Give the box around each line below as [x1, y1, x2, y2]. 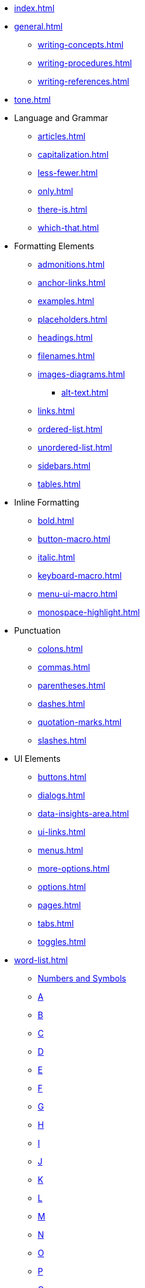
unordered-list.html [38, 442, 113, 452]
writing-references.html [38, 76, 130, 86]
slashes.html [38, 735, 87, 745]
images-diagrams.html [38, 369, 125, 379]
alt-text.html [61, 387, 108, 397]
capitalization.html [38, 149, 109, 159]
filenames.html [38, 351, 95, 361]
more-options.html [38, 863, 110, 873]
